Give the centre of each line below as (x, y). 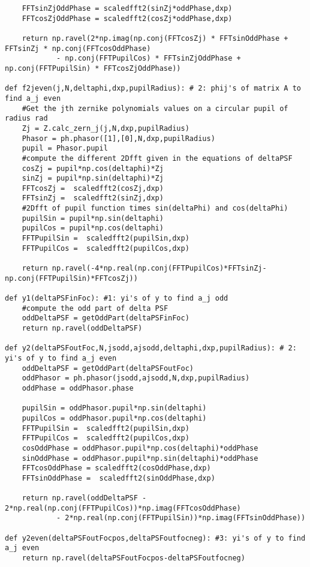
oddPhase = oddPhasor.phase (78, 388)
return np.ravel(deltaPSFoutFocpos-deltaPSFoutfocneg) (133, 558)
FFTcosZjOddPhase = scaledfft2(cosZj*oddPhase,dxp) (127, 18)
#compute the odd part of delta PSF (95, 308)
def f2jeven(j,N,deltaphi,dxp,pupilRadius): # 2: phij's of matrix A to (153, 88)
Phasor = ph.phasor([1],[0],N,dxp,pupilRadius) (118, 138)
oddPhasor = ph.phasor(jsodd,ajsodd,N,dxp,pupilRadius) (136, 378)
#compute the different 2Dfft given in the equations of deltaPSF (157, 158)
